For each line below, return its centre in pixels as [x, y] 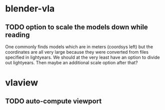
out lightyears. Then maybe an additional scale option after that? [71, 62]
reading [17, 35]
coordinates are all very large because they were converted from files [77, 52]
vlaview [22, 83]
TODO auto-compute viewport [53, 101]
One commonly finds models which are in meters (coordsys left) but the [79, 47]
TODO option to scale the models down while [77, 27]
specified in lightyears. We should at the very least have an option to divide [82, 57]
